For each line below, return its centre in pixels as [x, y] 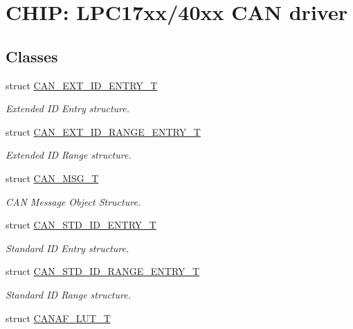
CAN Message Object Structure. [73, 201]
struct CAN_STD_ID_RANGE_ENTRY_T [103, 271]
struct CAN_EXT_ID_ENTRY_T [82, 85]
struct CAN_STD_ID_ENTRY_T [81, 225]
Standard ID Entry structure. [67, 248]
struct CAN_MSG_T [52, 178]
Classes [32, 56]
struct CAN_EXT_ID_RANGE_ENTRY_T [103, 131]
